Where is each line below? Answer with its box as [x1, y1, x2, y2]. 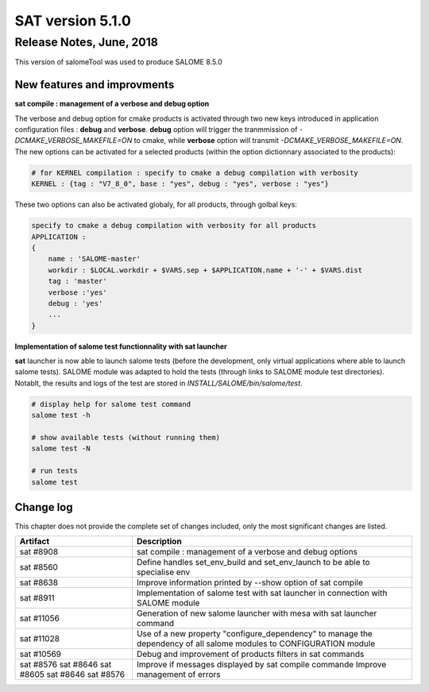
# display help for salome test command [31, 400, 191, 408]
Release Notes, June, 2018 [14, 35, 159, 49]
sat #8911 [19, 593, 55, 604]
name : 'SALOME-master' [48, 254, 141, 264]
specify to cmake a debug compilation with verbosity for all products [31, 221, 317, 230]
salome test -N [31, 444, 91, 453]
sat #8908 [19, 547, 59, 558]
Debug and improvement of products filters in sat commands [136, 648, 365, 659]
